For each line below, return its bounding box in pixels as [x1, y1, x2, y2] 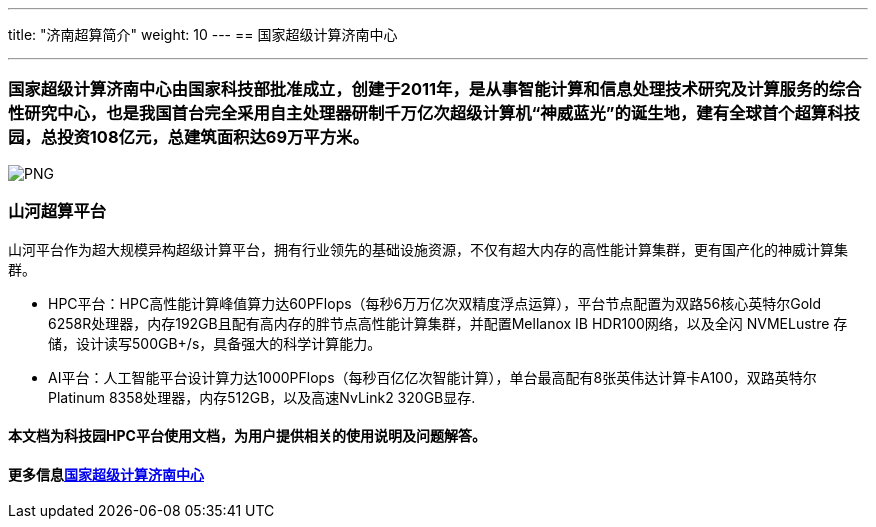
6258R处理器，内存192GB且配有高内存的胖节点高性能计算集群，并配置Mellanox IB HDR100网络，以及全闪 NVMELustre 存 [48, 314, 848, 332]
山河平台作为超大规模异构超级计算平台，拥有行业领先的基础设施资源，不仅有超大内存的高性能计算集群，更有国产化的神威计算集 [8, 240, 848, 258]
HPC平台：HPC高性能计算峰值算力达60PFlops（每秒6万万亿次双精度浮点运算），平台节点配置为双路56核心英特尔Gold [48, 294, 822, 312]
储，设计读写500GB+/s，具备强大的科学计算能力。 [48, 334, 382, 352]
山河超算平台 [8, 201, 107, 222]
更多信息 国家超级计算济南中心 [8, 465, 204, 483]
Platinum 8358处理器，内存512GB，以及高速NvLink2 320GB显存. [48, 388, 476, 406]
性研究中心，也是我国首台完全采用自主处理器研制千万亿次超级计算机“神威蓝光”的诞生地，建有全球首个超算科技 [8, 103, 860, 124]
